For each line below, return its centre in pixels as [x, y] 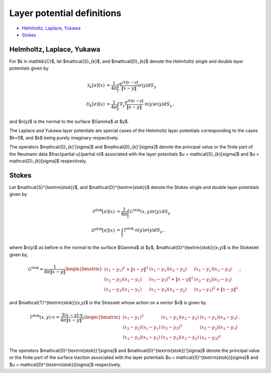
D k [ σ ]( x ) [95, 105]
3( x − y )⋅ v [72, 315]
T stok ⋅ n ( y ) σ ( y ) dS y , [144, 230]
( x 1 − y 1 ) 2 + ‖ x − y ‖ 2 [126, 269]
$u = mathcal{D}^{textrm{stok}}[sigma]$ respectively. [65, 364]
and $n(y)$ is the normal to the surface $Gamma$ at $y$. [69, 122]
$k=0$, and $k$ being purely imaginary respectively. [64, 137]
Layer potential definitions [65, 13]
